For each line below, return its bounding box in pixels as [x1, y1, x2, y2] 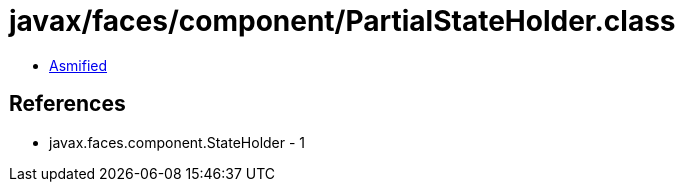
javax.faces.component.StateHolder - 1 [49, 133, 306, 151]
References [9, 91, 126, 117]
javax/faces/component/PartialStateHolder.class [9, 4, 676, 38]
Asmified [49, 56, 108, 74]
